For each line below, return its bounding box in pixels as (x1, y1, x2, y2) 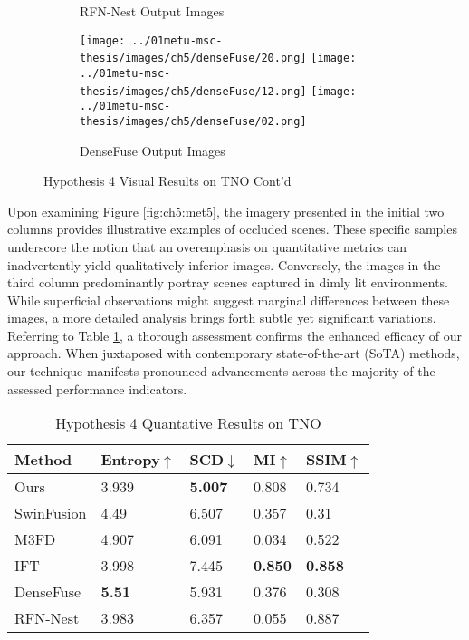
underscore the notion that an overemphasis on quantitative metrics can (7, 237, 407, 256)
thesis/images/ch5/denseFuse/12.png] (80, 84, 307, 98)
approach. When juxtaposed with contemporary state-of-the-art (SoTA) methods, (7, 344, 460, 363)
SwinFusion (14, 502, 87, 524)
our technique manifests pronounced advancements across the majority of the (7, 362, 435, 381)
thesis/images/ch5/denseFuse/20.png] (80, 52, 307, 65)
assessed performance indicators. (7, 379, 187, 398)
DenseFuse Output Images (80, 141, 225, 160)
